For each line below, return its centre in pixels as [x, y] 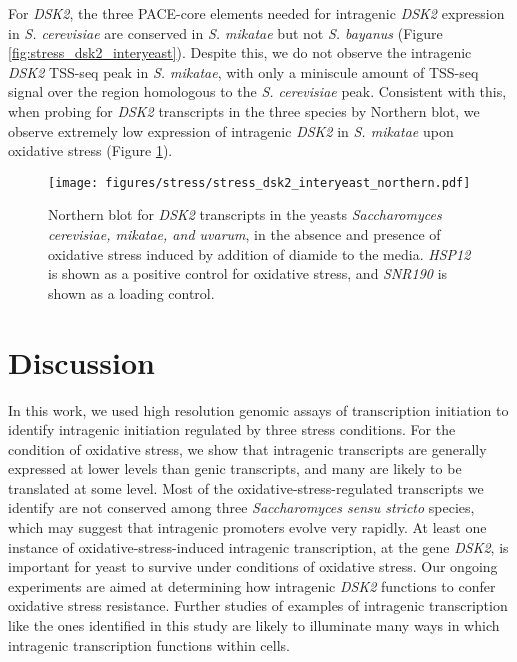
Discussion [81, 361]
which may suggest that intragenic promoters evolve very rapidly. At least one [247, 527]
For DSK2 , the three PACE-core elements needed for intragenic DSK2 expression [256, 13]
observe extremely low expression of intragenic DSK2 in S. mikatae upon [231, 130]
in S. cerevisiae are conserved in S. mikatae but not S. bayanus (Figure [225, 32]
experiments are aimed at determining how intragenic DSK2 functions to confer [252, 585]
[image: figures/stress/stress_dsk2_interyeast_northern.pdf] [259, 182]
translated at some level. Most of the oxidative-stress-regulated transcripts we [246, 487]
